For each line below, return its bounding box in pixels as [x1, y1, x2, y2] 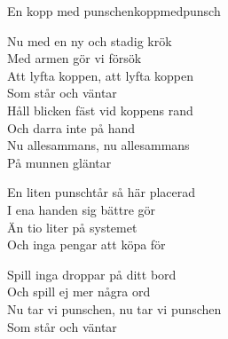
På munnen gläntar [7, 153, 112, 171]
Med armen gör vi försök [7, 49, 142, 67]
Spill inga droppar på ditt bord [7, 264, 177, 283]
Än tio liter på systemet [7, 217, 138, 236]
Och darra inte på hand [7, 118, 135, 137]
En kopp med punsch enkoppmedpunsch [7, 2, 221, 20]
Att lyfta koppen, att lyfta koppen [7, 66, 194, 84]
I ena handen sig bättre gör [7, 200, 155, 218]
